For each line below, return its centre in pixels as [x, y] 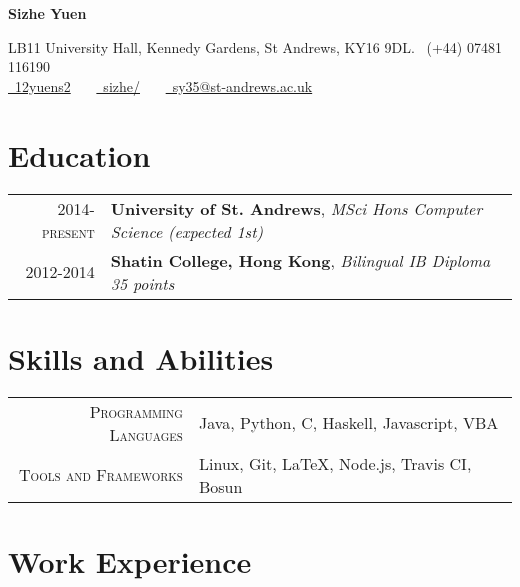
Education [79, 154]
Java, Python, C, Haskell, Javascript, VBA [348, 423]
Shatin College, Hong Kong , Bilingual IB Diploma [300, 260]
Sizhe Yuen [47, 13]
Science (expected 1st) [186, 231]
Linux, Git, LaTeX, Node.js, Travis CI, [335, 463]
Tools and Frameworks [101, 475]
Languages [146, 434]
